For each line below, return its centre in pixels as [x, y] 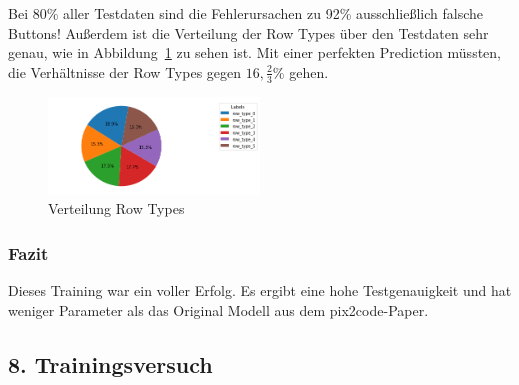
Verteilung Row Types [116, 208]
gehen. [309, 71]
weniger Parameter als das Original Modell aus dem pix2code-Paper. [218, 309]
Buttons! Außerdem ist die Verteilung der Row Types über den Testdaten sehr [248, 32]
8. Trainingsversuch [110, 363]
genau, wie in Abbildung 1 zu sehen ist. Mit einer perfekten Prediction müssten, [254, 52]
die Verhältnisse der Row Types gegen [125, 71]
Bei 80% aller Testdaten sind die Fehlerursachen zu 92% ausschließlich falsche [245, 13]
